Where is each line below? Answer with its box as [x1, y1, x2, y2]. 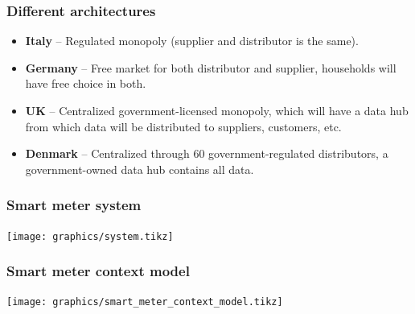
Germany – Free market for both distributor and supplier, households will [25, 59, 397, 76]
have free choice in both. [25, 75, 146, 92]
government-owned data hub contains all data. [25, 160, 254, 177]
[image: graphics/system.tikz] [6, 230, 174, 242]
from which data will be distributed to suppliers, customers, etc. [25, 118, 342, 134]
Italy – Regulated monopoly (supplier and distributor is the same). [25, 32, 359, 49]
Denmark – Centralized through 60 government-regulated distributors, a [25, 145, 388, 162]
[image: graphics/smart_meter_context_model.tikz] [6, 296, 283, 308]
